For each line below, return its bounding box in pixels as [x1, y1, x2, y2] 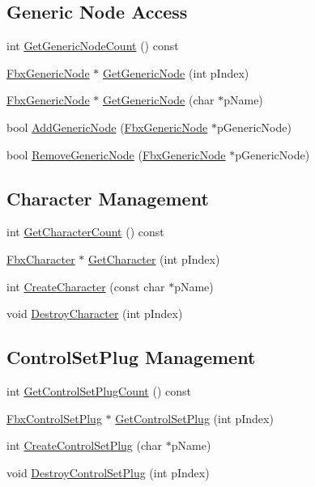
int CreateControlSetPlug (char [6, 437, 163, 454]
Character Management [6, 185, 209, 210]
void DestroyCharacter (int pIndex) [6, 305, 183, 322]
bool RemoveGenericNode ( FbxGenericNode [6, 146, 226, 163]
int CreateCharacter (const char [6, 277, 165, 294]
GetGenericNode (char [102, 91, 215, 108]
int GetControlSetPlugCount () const [6, 382, 191, 399]
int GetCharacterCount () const [6, 223, 164, 240]
